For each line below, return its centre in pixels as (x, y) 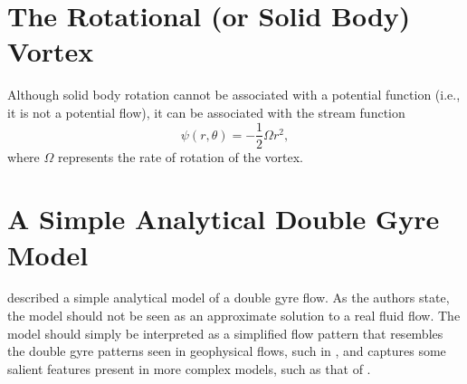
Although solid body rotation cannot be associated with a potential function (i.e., (234, 95)
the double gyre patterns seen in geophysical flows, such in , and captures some (227, 351)
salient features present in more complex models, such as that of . (189, 368)
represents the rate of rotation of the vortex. (180, 156)
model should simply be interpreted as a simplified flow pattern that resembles (225, 333)
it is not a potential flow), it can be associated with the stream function (206, 112)
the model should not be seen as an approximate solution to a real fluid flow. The (234, 316)
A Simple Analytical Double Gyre (224, 219)
